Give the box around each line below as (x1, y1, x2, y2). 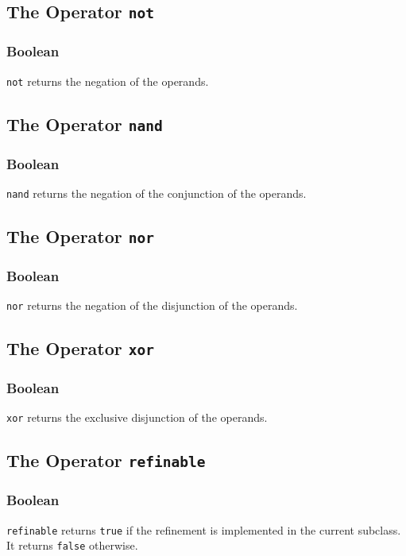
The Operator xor (6, 336, 155, 361)
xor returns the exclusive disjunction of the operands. (6, 409, 268, 426)
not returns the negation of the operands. (6, 72, 209, 89)
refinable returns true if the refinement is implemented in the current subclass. (6, 521, 401, 538)
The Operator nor (6, 223, 155, 248)
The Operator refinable (6, 448, 206, 473)
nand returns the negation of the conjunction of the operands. (6, 184, 307, 201)
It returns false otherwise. (6, 537, 138, 554)
